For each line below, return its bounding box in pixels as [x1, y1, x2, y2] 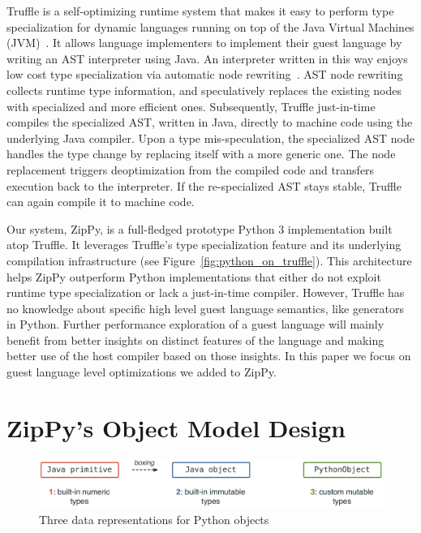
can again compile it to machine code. [6, 193, 195, 210]
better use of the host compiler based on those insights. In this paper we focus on [6, 347, 411, 364]
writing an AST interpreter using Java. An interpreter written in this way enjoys [6, 49, 408, 67]
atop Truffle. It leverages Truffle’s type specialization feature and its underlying [6, 236, 402, 253]
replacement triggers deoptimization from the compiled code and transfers [6, 161, 375, 178]
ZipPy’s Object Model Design [6, 410, 346, 444]
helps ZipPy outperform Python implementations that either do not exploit [6, 268, 381, 285]
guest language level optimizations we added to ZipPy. [6, 363, 277, 380]
